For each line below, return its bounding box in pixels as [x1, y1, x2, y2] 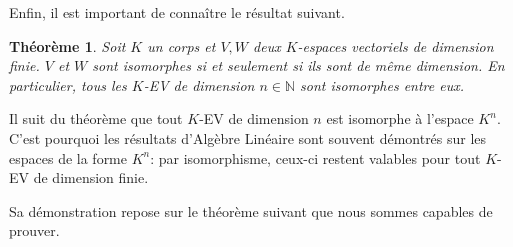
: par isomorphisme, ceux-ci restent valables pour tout [150, 147, 481, 168]
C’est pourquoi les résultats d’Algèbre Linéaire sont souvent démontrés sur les [9, 127, 487, 148]
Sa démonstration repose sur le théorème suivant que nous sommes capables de [9, 200, 493, 221]
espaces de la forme [9, 147, 127, 168]
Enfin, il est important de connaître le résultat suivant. [9, 2, 345, 22]
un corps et [147, 35, 216, 56]
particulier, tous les [9, 74, 127, 95]
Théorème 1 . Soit [9, 35, 126, 56]
